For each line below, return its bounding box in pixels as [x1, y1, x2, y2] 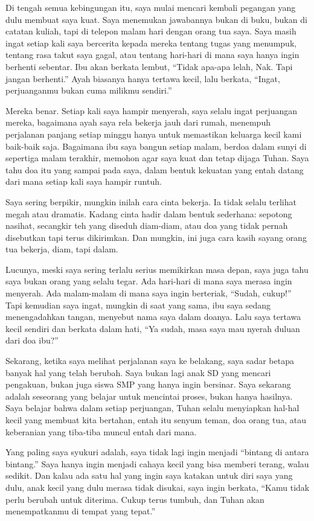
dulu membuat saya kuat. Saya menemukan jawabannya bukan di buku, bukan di [5, 13, 307, 25]
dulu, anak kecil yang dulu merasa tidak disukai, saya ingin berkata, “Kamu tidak [5, 481, 310, 493]
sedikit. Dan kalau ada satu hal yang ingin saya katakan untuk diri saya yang [5, 469, 293, 482]
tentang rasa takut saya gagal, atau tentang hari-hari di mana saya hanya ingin [5, 48, 300, 61]
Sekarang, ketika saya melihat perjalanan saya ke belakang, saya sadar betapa [5, 354, 294, 367]
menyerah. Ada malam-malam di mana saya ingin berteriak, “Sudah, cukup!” [5, 287, 292, 299]
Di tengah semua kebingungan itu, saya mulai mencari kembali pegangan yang [5, 1, 296, 13]
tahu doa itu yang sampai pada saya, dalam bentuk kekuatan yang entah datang [5, 163, 304, 176]
